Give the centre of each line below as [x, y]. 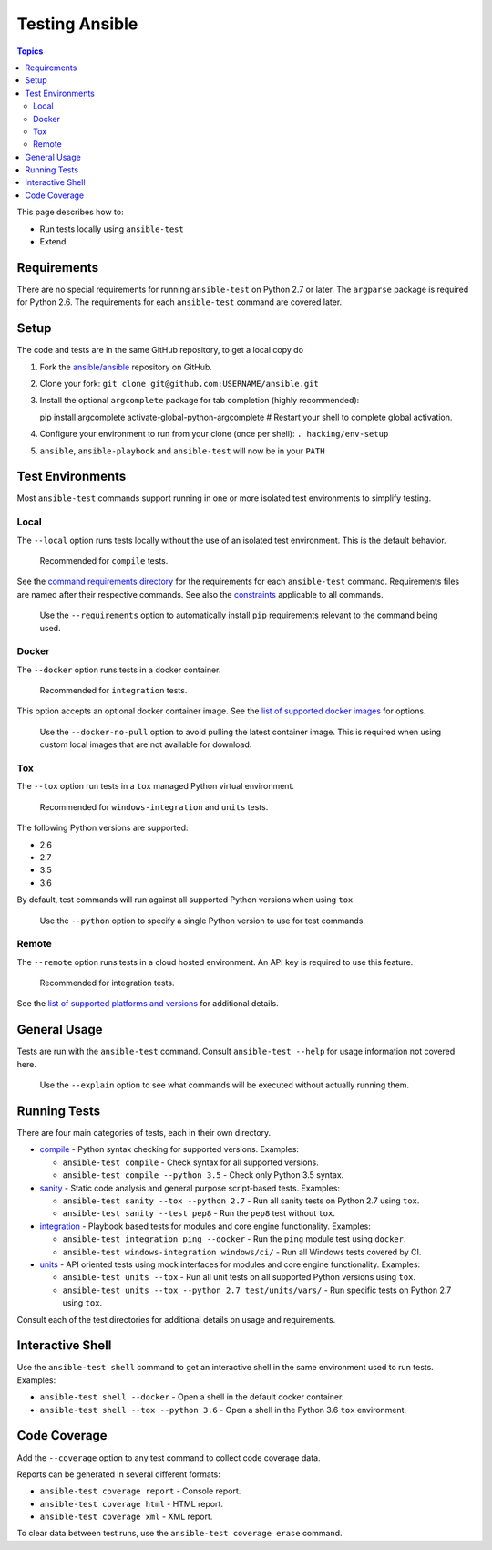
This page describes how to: [70, 212]
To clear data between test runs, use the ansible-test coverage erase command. [179, 1534]
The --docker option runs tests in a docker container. [119, 670]
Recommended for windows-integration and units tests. [154, 806]
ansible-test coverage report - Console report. [140, 1491]
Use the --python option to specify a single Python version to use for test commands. [203, 921]
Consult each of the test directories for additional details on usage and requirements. [176, 1319]
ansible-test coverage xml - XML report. [126, 1517]
